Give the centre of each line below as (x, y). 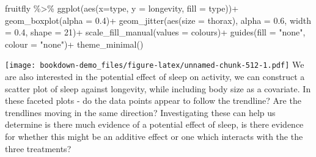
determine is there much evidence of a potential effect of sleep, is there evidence (154, 124)
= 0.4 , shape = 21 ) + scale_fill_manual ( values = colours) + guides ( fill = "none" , (155, 32)
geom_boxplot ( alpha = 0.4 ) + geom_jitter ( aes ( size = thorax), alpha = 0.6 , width (158, 20)
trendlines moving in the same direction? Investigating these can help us (140, 112)
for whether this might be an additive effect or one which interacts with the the (154, 136)
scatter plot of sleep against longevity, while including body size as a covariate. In (158, 88)
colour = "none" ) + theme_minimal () (74, 44)
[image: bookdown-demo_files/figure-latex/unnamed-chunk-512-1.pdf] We (155, 64)
